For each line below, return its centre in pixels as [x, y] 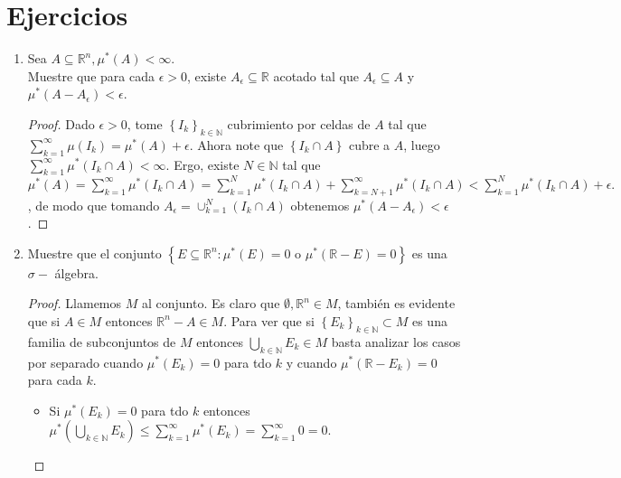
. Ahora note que [236, 144]
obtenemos [320, 205]
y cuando [311, 362]
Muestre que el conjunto [94, 253]
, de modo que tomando [94, 205]
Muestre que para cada [91, 75]
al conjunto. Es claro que [211, 303]
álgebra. [76, 272]
